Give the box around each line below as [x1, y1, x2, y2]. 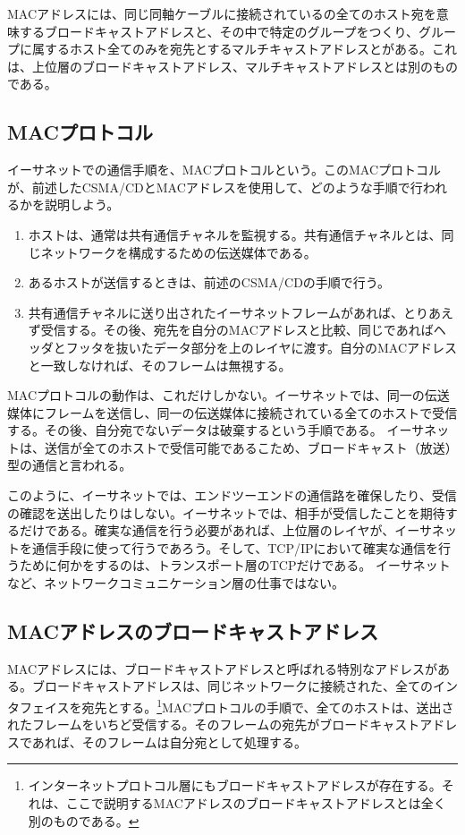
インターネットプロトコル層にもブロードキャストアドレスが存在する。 [28, 776, 442, 795]
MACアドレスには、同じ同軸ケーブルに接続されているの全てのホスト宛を [7, 4, 436, 22]
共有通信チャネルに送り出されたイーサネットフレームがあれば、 [28, 302, 403, 321]
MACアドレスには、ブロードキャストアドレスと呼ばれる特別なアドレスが [7, 659, 438, 677]
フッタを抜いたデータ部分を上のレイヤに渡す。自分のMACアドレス [65, 337, 458, 356]
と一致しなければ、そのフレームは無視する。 [28, 355, 292, 374]
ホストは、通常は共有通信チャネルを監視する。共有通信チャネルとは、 [28, 225, 442, 243]
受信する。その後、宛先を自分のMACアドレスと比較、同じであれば [40, 320, 434, 339]
